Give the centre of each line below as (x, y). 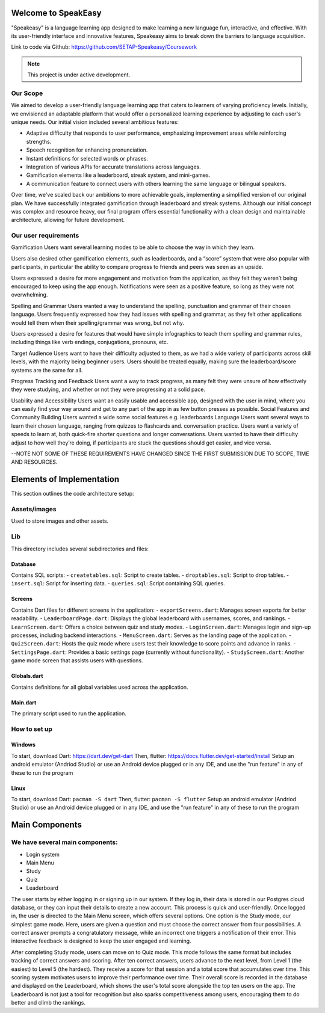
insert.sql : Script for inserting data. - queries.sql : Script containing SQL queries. (118, 583)
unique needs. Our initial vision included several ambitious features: (95, 122)
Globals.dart (27, 676)
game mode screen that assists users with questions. (77, 660)
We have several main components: (64, 842)
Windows (23, 745)
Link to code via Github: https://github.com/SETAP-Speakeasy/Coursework (104, 47)
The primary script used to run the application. (69, 713)
